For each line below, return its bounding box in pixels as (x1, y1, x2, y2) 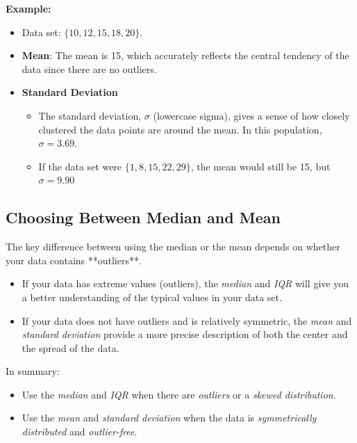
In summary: (6, 364, 60, 378)
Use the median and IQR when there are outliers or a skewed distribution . (22, 387, 336, 401)
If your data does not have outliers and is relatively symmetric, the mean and (22, 313, 352, 328)
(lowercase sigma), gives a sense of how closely (153, 108, 350, 122)
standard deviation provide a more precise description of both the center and (22, 327, 348, 341)
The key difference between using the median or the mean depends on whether (6, 239, 340, 254)
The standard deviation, (38, 108, 142, 122)
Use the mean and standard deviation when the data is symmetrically (22, 410, 317, 425)
